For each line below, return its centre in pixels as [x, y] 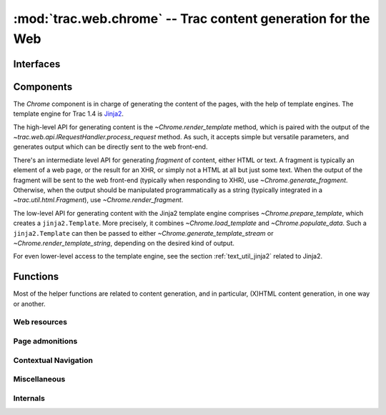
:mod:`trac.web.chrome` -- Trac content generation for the [192, 19]
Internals [29, 398]
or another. [29, 304]
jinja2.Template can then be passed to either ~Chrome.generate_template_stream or [143, 233]
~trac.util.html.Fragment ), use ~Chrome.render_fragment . [98, 200]
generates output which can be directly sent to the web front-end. [110, 147]
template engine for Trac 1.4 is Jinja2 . [69, 114]
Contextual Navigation [53, 360]
